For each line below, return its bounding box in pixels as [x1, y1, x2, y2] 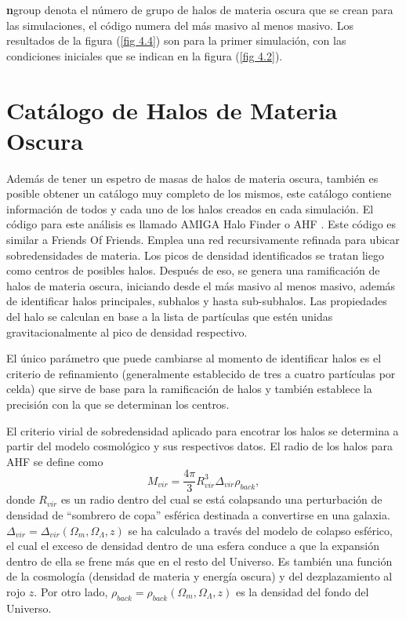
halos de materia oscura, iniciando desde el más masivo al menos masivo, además [6, 277, 396, 293]
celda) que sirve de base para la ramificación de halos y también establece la [6, 381, 372, 397]
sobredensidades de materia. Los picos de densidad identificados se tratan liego [6, 246, 384, 263]
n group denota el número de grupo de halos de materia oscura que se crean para [6, 2, 393, 17]
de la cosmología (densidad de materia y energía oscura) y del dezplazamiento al [6, 568, 393, 584]
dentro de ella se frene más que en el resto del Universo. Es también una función [6, 552, 393, 569]
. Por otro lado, [34, 584, 108, 599]
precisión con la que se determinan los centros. [6, 396, 230, 412]
